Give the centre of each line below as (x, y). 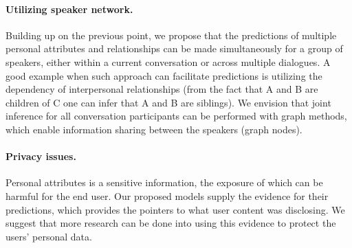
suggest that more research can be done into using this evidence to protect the (171, 223)
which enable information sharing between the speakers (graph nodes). (154, 129)
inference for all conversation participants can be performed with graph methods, (176, 116)
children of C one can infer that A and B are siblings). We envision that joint (168, 102)
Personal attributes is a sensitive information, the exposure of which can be (164, 182)
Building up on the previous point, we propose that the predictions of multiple (171, 35)
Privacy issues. (41, 156)
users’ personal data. (49, 236)
